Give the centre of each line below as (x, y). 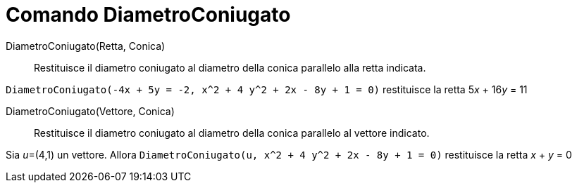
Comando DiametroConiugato (148, 15)
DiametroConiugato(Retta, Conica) (86, 46)
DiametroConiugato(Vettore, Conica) (90, 111)
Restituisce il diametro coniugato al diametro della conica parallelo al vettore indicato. (232, 133)
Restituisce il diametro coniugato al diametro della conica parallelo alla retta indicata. (230, 67)
